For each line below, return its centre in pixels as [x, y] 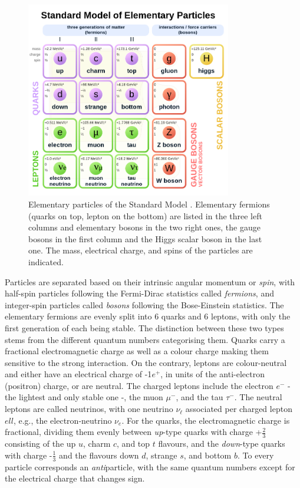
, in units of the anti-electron [212, 374]
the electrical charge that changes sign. [75, 478]
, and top [133, 444]
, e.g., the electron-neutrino [62, 420]
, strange [161, 455]
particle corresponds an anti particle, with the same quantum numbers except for [150, 466]
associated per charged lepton [239, 409]
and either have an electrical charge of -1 [78, 374]
